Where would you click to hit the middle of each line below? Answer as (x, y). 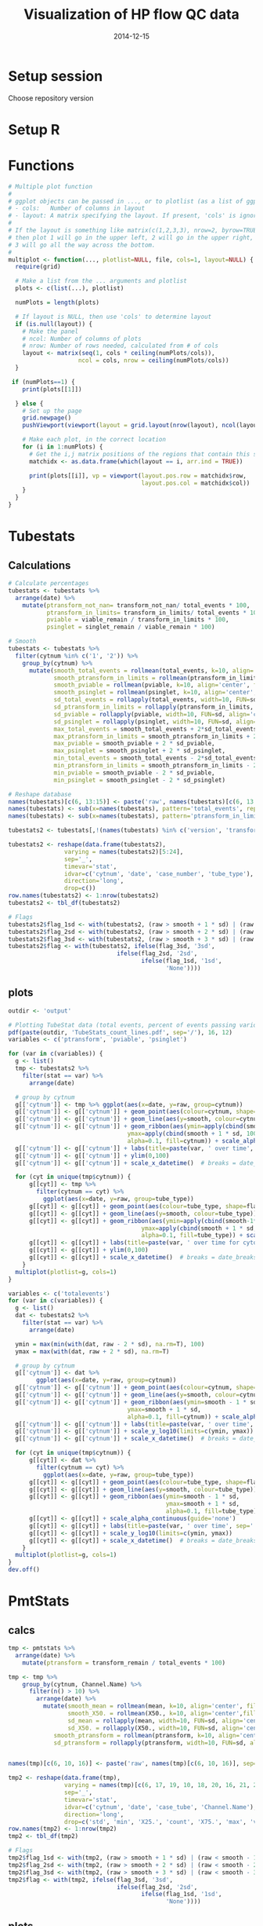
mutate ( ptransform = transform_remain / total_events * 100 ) (124, 1663)
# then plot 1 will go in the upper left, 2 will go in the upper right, (131, 237)
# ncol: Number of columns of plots (82, 339)
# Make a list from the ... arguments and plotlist (101, 281)
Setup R (34, 129)
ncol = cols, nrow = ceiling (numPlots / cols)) (153, 361)
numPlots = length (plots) (58, 303)
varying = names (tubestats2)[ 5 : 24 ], (124, 851)
